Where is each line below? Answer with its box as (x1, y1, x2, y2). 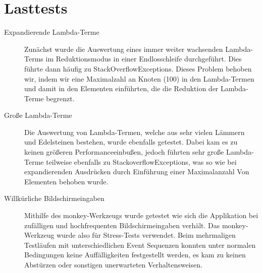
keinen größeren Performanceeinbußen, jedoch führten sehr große (24, 147, 224, 157)
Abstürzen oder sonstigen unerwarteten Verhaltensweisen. (24, 259, 202, 269)
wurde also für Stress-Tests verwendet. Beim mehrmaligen (57, 230, 236, 240)
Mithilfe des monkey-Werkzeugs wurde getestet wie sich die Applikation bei (24, 210, 258, 221)
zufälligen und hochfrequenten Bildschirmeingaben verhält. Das (24, 220, 220, 230)
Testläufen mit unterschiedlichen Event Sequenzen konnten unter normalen (24, 239, 256, 250)
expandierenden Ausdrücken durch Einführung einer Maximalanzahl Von (24, 166, 249, 177)
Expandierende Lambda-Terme (4, 27, 99, 37)
